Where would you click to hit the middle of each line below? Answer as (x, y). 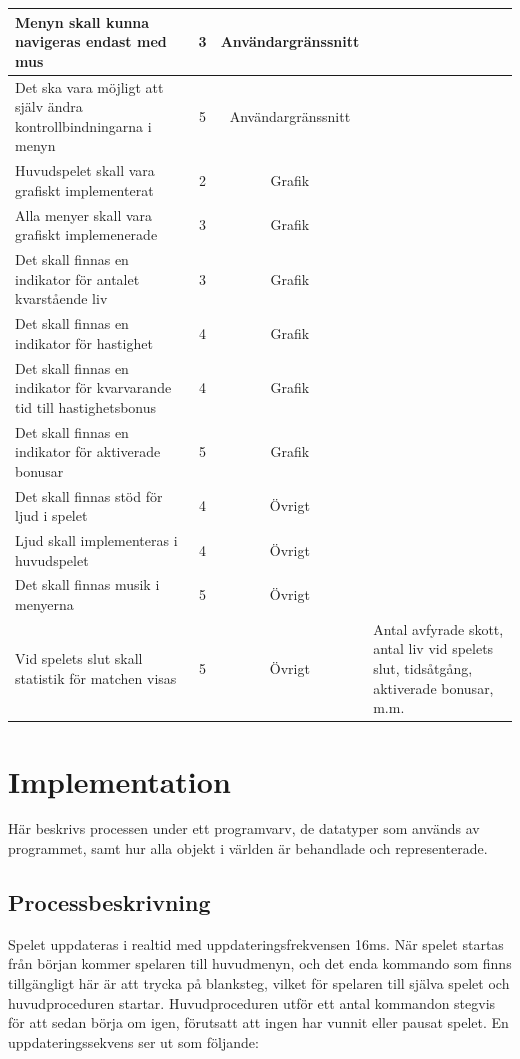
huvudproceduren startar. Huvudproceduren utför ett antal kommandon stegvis (252, 1002)
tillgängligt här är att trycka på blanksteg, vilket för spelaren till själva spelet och (259, 983)
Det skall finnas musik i (87, 584)
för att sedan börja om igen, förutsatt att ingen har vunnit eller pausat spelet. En (258, 1022)
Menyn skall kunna (82, 21)
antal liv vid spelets (433, 648)
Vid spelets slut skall (79, 658)
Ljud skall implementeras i (96, 540)
